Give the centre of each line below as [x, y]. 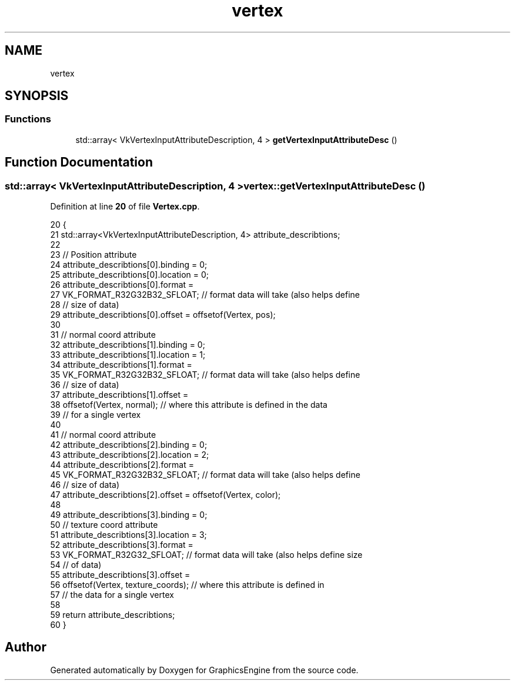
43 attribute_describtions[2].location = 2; [130, 455]
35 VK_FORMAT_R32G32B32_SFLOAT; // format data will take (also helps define [205, 375]
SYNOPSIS [37, 96]
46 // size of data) [85, 485]
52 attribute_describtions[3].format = [122, 545]
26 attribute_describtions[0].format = [122, 285]
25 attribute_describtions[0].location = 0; [130, 275]
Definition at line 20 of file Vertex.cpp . [125, 207]
